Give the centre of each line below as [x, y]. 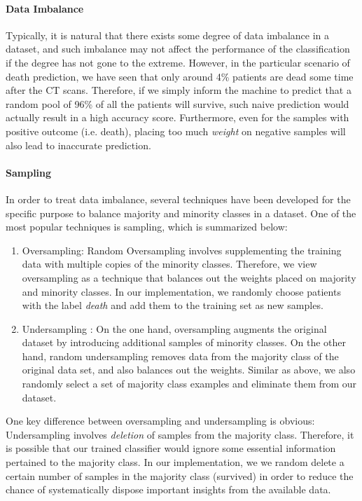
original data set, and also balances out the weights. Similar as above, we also [189, 370]
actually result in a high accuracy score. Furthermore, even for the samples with [177, 117]
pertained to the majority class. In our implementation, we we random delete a [175, 462]
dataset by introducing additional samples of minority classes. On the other [184, 342]
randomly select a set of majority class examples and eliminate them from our [189, 384]
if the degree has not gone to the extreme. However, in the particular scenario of [178, 62]
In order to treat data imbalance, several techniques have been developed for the [178, 199]
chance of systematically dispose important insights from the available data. [168, 489]
